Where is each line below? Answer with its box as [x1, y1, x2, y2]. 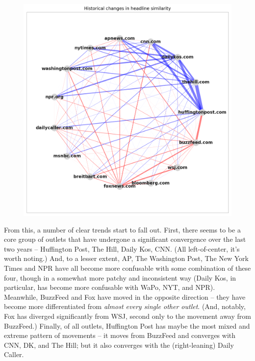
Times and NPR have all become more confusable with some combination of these [4, 262, 251, 273]
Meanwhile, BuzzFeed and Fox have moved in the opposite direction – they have [4, 291, 246, 302]
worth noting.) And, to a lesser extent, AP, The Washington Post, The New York [4, 253, 249, 263]
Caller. [4, 349, 24, 360]
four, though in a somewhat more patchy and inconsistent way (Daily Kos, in [4, 272, 236, 283]
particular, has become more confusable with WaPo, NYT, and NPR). [4, 282, 215, 292]
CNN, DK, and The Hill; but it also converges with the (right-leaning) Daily [4, 339, 234, 350]
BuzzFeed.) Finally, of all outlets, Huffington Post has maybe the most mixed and [4, 320, 250, 331]
